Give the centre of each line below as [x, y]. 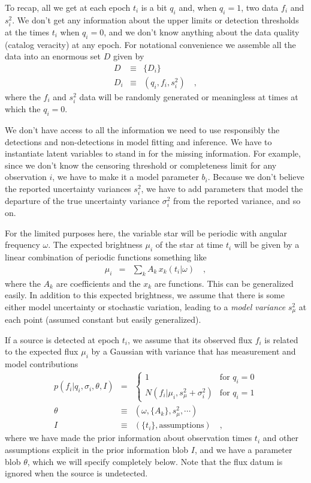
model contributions [42, 364]
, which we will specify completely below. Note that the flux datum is [155, 461]
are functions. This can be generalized [224, 283]
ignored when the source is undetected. [76, 473]
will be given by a [267, 244]
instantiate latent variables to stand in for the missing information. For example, [153, 153]
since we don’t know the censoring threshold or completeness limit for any [141, 165]
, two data [260, 7]
